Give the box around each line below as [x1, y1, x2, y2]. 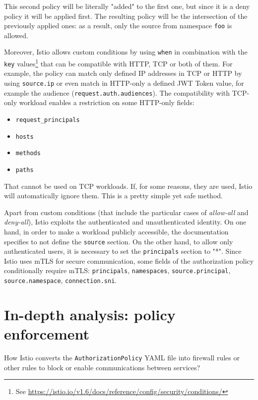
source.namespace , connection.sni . [4, 275, 117, 286]
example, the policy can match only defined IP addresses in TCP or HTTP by [4, 68, 242, 78]
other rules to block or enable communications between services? [4, 362, 200, 372]
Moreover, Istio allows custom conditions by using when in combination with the [4, 47, 248, 57]
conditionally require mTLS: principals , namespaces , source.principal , [4, 265, 231, 276]
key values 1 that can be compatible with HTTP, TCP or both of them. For [4, 57, 233, 68]
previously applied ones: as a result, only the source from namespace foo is [4, 20, 232, 31]
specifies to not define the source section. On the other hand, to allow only [4, 236, 233, 246]
